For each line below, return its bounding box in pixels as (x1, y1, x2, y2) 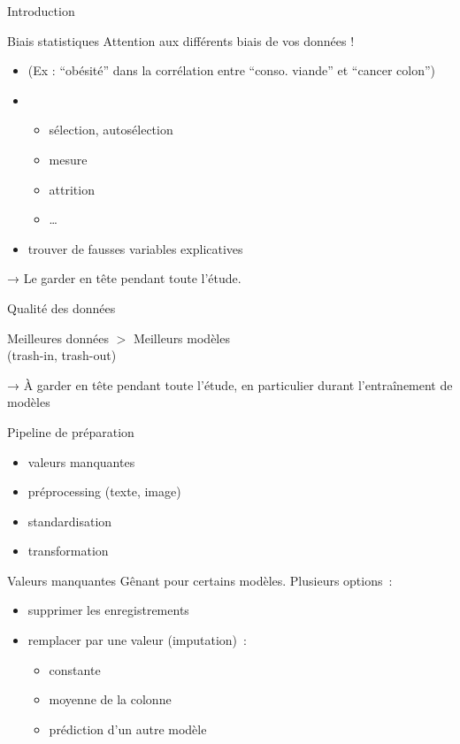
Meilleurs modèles (133, 328, 230, 347)
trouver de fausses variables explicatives (27, 239, 243, 257)
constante (49, 660, 101, 679)
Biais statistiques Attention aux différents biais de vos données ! (7, 31, 355, 50)
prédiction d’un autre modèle (49, 719, 207, 738)
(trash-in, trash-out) (7, 346, 117, 364)
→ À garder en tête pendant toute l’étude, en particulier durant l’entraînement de (7, 375, 453, 394)
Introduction (7, 2, 75, 19)
